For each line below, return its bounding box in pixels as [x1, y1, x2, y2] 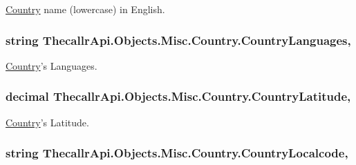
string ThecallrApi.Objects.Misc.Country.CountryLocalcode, [6, 144, 348, 162]
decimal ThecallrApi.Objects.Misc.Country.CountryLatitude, [6, 88, 351, 105]
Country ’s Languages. [6, 58, 97, 72]
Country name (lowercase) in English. [6, 2, 165, 16]
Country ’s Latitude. [6, 115, 89, 129]
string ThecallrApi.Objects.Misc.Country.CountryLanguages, [6, 31, 351, 48]
